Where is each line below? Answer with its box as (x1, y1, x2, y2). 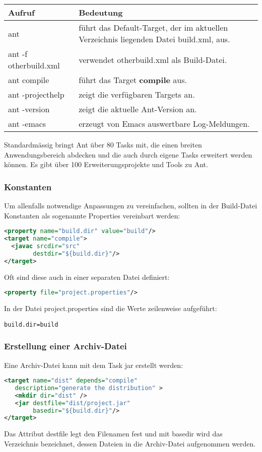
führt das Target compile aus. (79, 74, 187, 86)
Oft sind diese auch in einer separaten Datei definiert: (4, 271, 170, 282)
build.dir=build (4, 321, 58, 328)
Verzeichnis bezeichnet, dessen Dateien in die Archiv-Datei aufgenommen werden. (4, 438, 256, 448)
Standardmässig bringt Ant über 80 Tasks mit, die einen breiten (4, 139, 202, 149)
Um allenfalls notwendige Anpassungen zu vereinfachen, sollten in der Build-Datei (4, 200, 257, 210)
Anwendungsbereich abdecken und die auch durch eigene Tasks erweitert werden (4, 149, 252, 160)
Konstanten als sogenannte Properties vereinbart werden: (4, 210, 180, 220)
